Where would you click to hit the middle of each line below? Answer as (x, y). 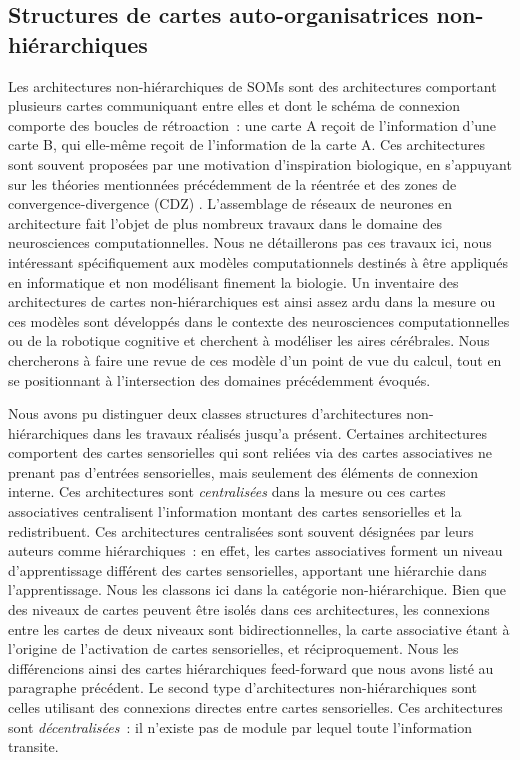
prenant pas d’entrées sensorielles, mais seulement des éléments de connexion (243, 471)
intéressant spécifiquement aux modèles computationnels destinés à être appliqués (258, 261)
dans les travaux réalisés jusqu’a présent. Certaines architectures (289, 432)
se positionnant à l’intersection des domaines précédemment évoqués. (219, 379)
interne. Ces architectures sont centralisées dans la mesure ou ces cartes (227, 491)
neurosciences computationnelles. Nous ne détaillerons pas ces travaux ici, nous (250, 242)
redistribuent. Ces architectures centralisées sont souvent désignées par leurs (241, 530)
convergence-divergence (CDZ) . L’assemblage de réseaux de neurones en (230, 203)
